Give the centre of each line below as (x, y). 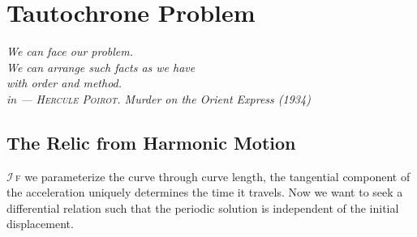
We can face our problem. (70, 51)
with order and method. (64, 83)
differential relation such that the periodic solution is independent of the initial (203, 207)
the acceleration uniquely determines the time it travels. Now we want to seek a (205, 192)
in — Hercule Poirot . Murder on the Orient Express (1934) (159, 98)
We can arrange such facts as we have (101, 67)
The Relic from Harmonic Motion (151, 142)
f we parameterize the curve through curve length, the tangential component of (213, 176)
